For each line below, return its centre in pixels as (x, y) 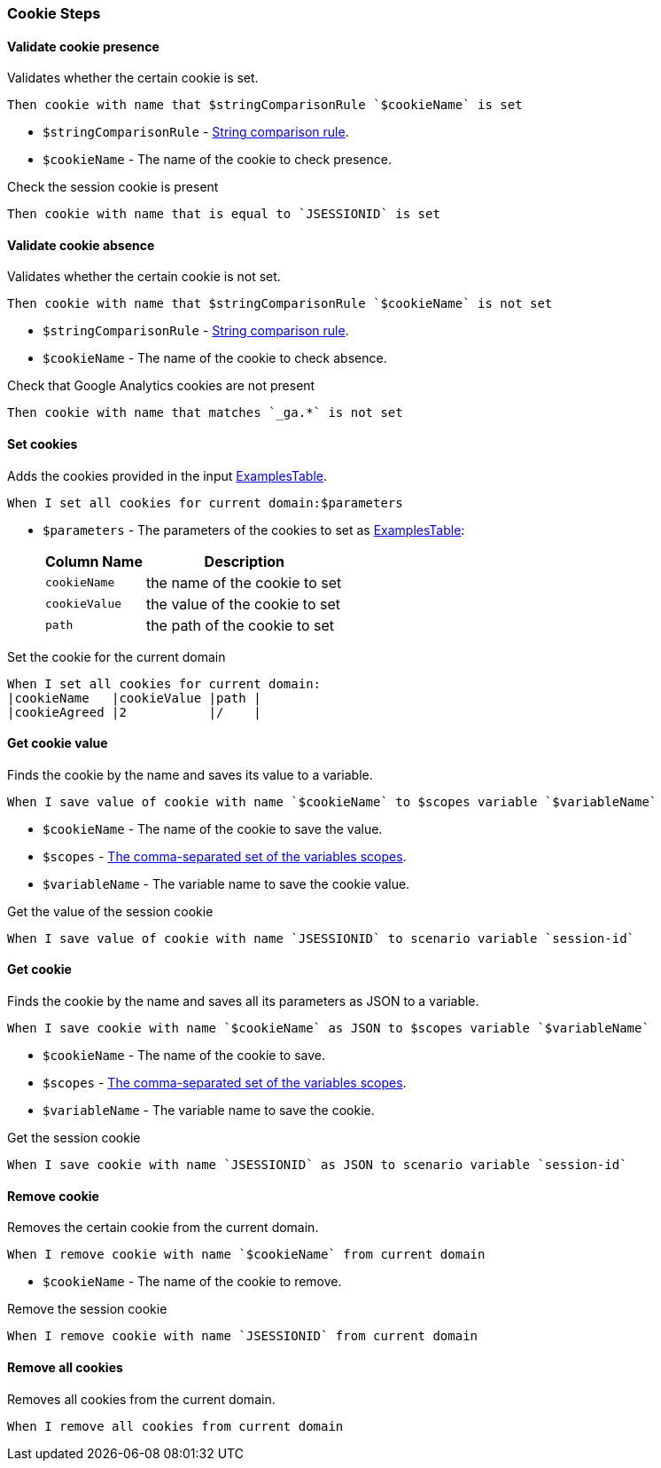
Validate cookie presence (83, 46)
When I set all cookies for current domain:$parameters (205, 502)
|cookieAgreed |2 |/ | (134, 712)
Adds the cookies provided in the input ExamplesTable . (167, 475)
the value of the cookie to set (243, 604)
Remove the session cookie (87, 1309)
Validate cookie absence (81, 245)
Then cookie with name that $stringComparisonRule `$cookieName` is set (265, 105)
